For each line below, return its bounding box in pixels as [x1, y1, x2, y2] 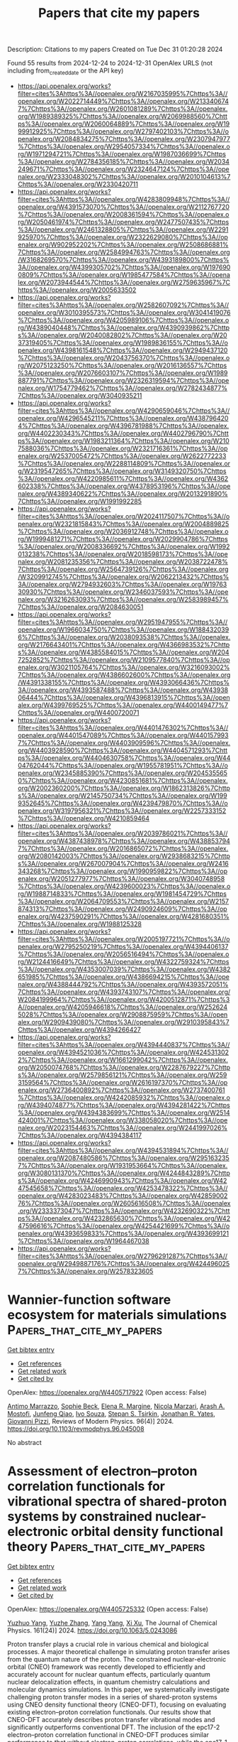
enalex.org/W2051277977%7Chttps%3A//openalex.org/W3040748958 [17, 874, 225, 882]
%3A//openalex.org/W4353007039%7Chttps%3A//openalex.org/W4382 [17, 965, 231, 973]
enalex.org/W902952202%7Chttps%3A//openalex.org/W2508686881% [17, 240, 229, 249]
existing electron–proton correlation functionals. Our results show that [7, 1707, 211, 1716]
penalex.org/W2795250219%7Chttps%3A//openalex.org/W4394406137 [17, 942, 229, 951]
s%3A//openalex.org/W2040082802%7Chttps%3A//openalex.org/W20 [17, 330, 228, 339]
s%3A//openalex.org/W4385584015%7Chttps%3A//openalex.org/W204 [17, 648, 229, 656]
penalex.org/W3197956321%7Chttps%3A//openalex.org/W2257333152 [17, 806, 227, 815]
